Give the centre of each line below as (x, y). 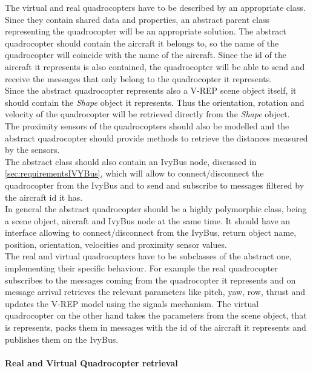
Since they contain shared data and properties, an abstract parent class (137, 19)
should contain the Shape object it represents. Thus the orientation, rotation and (155, 102)
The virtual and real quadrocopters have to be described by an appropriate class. (155, 7)
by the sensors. (32, 150)
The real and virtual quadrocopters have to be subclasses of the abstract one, (148, 256)
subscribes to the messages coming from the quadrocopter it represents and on (150, 280)
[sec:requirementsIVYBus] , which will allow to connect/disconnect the (134, 173)
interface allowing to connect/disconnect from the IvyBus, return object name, (151, 232)
